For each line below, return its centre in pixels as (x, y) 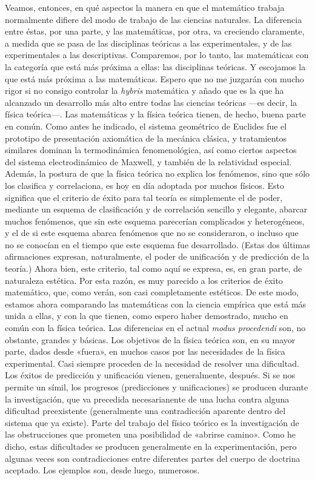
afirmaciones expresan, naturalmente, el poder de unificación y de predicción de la (157, 256)
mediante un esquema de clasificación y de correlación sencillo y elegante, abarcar (156, 209)
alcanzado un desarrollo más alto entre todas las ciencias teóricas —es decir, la (151, 102)
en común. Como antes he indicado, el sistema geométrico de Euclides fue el (146, 126)
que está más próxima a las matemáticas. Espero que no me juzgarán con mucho (154, 78)
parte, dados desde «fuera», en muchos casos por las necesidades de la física (145, 351)
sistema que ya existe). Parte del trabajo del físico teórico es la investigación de (152, 422)
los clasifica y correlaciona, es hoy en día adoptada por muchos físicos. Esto (144, 185)
